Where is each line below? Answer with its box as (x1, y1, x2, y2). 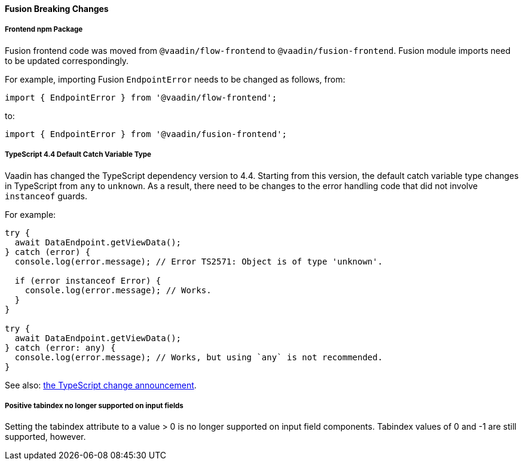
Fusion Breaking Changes (5, 4, 109, 14)
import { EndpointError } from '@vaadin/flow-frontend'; (5, 92, 277, 102)
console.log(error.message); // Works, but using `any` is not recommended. (14, 352, 383, 362)
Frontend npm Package (5, 25, 83, 34)
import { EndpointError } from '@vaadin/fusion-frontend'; (5, 129, 288, 139)
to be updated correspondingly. (5, 55, 129, 66)
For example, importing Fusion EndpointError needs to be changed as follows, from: (5, 74, 345, 84)
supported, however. (5, 431, 86, 442)
